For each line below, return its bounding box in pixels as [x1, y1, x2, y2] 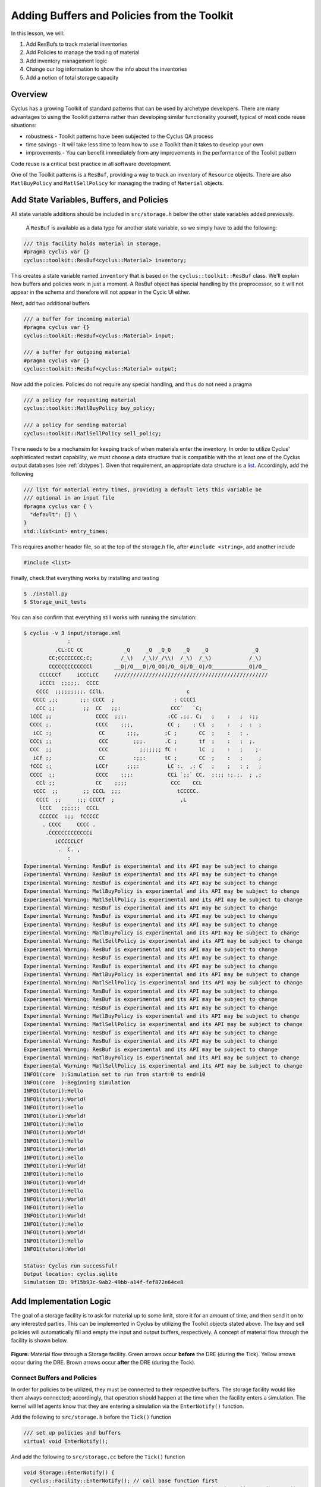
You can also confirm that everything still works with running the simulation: [11, 614, 197, 621]
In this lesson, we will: [11, 30, 65, 37]
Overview [11, 89, 48, 99]
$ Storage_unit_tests [23, 598, 87, 606]
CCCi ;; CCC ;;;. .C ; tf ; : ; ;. [30, 738, 256, 745]
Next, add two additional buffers [11, 299, 90, 306]
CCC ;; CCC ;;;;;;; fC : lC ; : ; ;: [30, 746, 262, 753]
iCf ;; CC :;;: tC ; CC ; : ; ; [33, 754, 262, 761]
